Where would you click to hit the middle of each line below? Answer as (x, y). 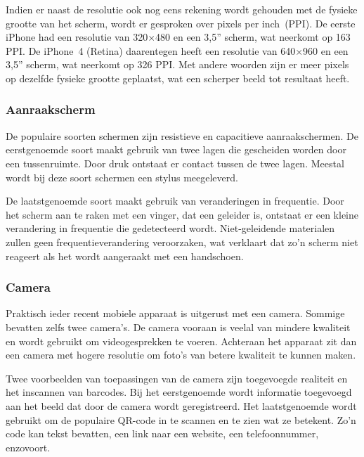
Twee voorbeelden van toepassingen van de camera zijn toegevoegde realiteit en (177, 378)
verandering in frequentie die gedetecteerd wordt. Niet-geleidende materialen (170, 228)
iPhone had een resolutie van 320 (77, 37)
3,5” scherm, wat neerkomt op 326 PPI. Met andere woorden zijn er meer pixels (177, 64)
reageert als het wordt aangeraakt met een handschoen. (125, 256)
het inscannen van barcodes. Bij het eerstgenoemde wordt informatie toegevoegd (179, 392)
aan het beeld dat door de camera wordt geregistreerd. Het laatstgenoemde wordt (181, 405)
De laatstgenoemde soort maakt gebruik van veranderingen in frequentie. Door (175, 201)
